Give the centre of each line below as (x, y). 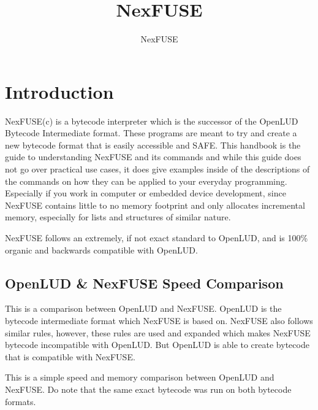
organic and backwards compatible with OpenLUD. (101, 249)
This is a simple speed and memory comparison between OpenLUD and (140, 377)
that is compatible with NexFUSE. (70, 356)
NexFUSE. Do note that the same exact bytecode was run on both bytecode (148, 389)
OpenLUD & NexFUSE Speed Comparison (144, 283)
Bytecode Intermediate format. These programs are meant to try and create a (151, 133)
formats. (21, 401)
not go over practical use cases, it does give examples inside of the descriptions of (157, 169)
